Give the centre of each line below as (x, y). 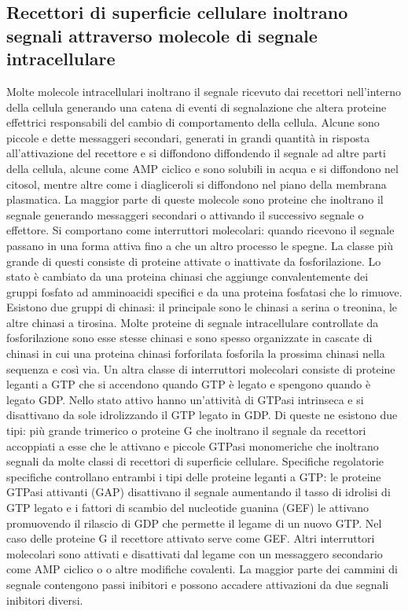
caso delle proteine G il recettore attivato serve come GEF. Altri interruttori (191, 538)
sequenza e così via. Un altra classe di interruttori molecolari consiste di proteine (201, 368)
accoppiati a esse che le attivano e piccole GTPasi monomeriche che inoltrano (193, 445)
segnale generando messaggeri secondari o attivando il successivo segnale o (185, 214)
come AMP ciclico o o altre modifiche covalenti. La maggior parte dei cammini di (202, 569)
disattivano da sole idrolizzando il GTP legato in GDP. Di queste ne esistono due (202, 415)
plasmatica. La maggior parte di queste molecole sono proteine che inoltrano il (195, 199)
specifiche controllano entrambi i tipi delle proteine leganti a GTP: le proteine (194, 476)
